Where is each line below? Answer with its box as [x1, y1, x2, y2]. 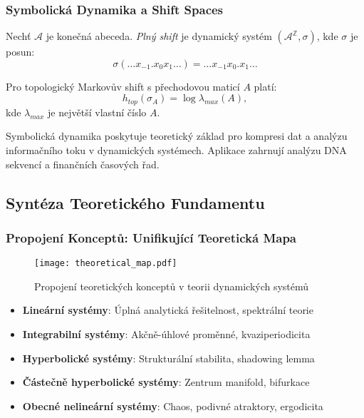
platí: [254, 78, 277, 93]
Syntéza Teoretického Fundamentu [6, 191, 265, 213]
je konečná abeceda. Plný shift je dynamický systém [46, 29, 272, 44]
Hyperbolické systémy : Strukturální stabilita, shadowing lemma [22, 350, 315, 365]
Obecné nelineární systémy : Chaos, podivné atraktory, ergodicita [22, 398, 323, 413]
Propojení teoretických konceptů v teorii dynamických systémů [34, 278, 309, 293]
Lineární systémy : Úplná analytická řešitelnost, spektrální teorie [22, 302, 313, 317]
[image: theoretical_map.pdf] [34, 258, 177, 269]
